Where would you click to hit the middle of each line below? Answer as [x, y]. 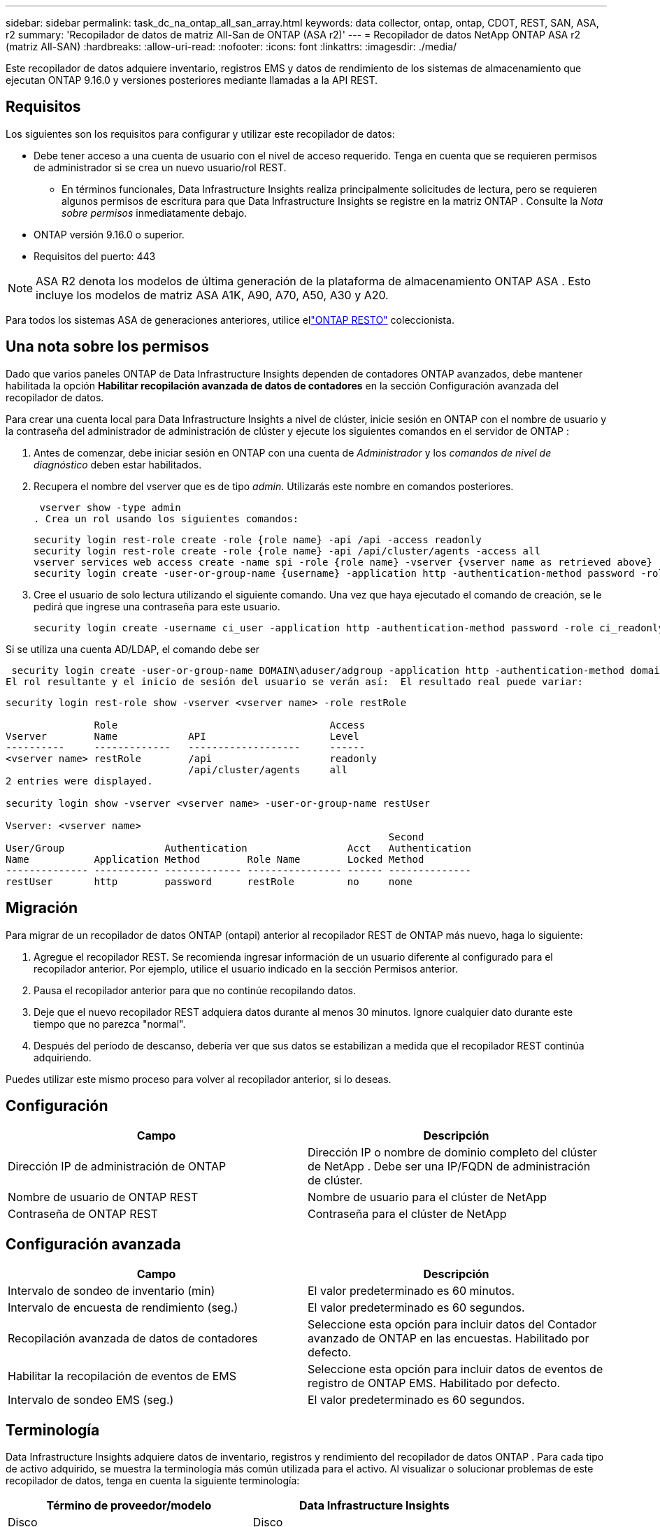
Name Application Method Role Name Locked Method [215, 859]
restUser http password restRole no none [209, 881]
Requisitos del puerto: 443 [95, 256]
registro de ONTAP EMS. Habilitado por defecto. [434, 1383]
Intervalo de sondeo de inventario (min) [112, 1291]
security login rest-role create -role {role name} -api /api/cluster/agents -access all [287, 551]
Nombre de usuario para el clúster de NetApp [428, 1197]
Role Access [230, 725]
